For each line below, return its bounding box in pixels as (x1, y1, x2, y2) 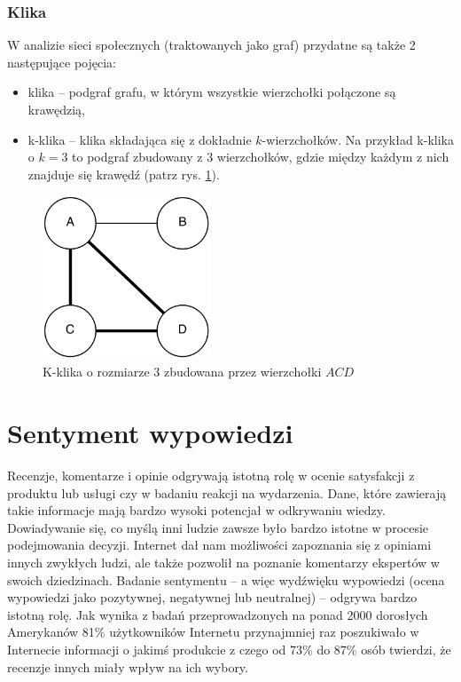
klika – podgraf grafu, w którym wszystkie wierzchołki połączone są (27, 83, 396, 101)
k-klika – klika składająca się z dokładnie (27, 130, 252, 148)
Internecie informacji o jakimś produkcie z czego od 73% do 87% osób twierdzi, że (7, 639, 451, 658)
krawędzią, (27, 100, 86, 118)
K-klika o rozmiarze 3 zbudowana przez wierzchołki (43, 362, 322, 381)
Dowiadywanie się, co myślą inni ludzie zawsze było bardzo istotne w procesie (7, 518, 429, 536)
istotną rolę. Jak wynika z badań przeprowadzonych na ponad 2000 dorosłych (7, 605, 428, 623)
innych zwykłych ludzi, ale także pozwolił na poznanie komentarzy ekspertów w (7, 552, 440, 571)
